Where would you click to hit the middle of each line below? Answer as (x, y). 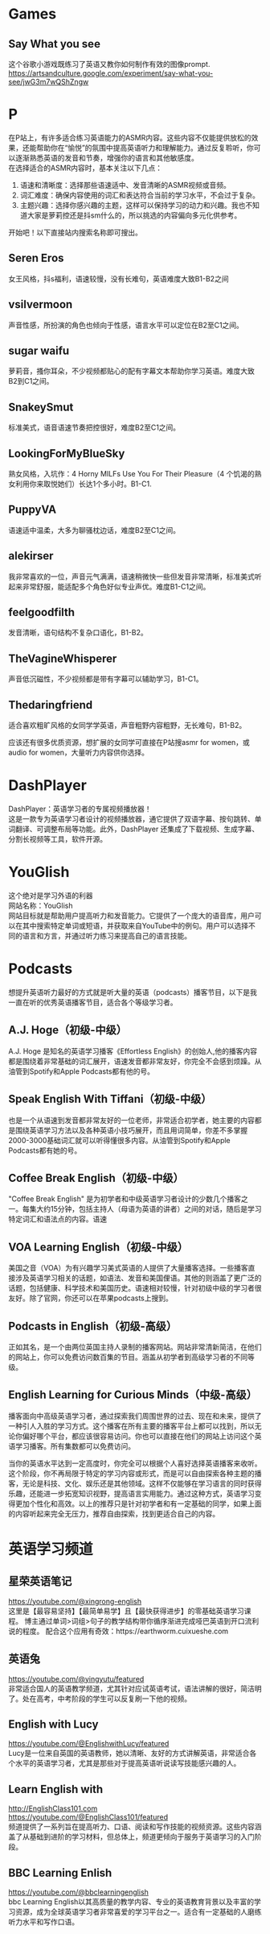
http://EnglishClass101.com (53, 1809)
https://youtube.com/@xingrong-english (75, 1601)
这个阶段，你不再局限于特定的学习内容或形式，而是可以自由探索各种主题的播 (135, 1473)
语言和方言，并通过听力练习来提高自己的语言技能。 (106, 935)
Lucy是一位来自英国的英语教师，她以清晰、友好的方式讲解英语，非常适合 (129, 1753)
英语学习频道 (51, 1549)
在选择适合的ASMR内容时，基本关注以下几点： (86, 168)
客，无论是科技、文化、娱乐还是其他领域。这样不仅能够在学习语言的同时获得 (135, 1483)
